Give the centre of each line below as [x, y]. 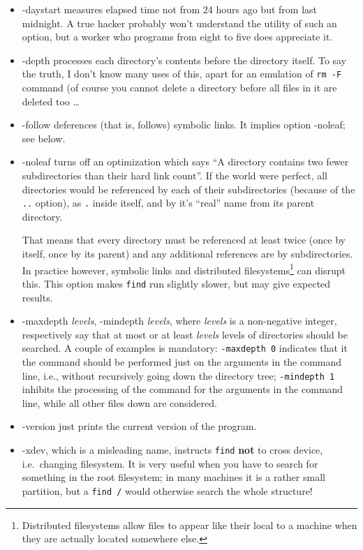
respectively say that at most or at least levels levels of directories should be [185, 334]
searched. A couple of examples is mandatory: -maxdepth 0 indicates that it [185, 348]
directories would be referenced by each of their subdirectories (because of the [188, 189]
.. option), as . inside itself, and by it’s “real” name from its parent [168, 203]
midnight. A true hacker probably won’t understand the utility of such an [179, 23]
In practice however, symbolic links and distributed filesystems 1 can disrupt [184, 269]
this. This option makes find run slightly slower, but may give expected [176, 283]
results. [37, 297]
